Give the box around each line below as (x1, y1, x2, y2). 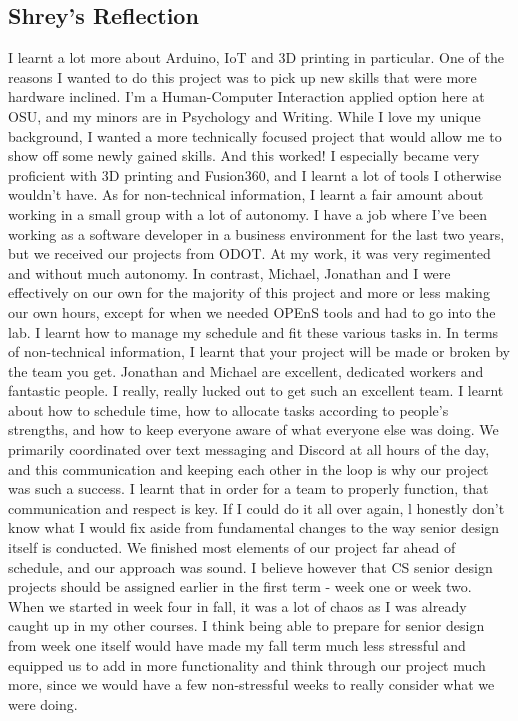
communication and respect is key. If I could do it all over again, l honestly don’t (8, 497, 505, 518)
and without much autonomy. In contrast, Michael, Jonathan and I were (8, 262, 451, 283)
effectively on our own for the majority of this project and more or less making (8, 282, 490, 303)
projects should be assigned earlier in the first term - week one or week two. (8, 576, 472, 597)
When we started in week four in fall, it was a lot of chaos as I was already (8, 595, 467, 616)
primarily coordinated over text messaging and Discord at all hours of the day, (8, 439, 490, 460)
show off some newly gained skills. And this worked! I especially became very (8, 145, 480, 166)
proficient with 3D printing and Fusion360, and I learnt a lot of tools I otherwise (8, 164, 502, 185)
